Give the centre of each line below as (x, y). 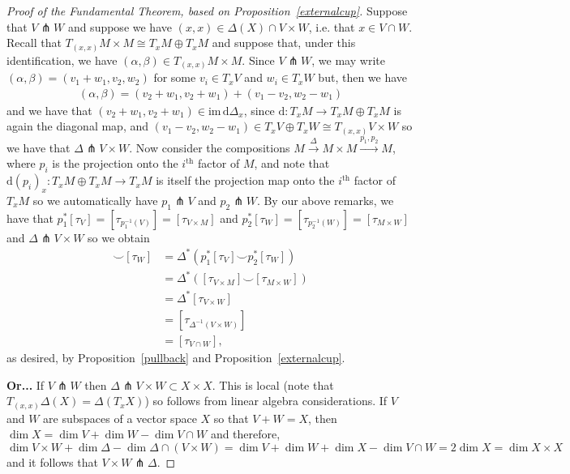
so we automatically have (95, 200)
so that (231, 418)
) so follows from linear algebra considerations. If (266, 401)
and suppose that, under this (284, 43)
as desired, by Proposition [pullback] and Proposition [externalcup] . (176, 357)
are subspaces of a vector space (120, 418)
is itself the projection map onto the (245, 180)
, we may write (348, 60)
